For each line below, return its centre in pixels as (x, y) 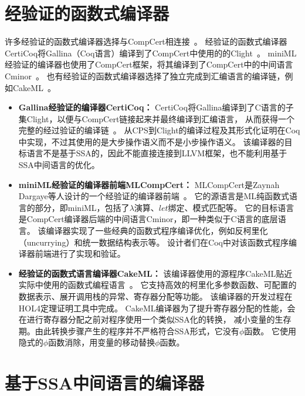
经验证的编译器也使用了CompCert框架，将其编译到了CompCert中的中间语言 (149, 64)
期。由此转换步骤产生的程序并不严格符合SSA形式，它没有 (129, 330)
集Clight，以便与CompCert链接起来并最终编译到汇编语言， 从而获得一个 (156, 118)
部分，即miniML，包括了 (82, 207)
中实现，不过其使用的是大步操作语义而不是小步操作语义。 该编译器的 (151, 141)
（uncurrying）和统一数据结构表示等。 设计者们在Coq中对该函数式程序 (153, 242)
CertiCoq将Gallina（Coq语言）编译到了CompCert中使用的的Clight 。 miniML (151, 53)
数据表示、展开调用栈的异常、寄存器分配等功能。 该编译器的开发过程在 (155, 296)
